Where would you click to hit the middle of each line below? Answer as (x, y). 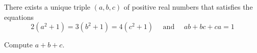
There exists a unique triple (47, 7)
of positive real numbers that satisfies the (188, 7)
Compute (18, 45)
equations (19, 17)
